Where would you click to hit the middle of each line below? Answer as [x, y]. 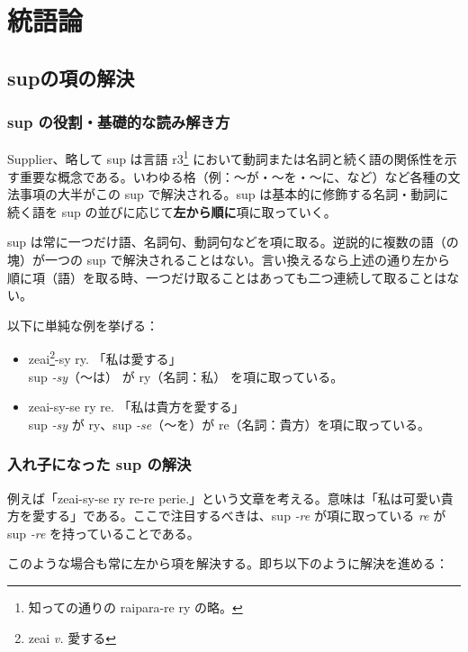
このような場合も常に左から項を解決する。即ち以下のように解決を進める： [228, 563]
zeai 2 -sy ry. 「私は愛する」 [105, 358]
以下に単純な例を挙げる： [83, 325]
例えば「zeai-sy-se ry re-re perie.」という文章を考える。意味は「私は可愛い [224, 498]
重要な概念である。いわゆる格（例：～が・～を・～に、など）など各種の [234, 176]
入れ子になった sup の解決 [99, 464]
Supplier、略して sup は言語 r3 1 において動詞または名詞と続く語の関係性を [226, 158]
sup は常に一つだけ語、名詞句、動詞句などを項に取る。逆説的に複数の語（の [233, 242]
